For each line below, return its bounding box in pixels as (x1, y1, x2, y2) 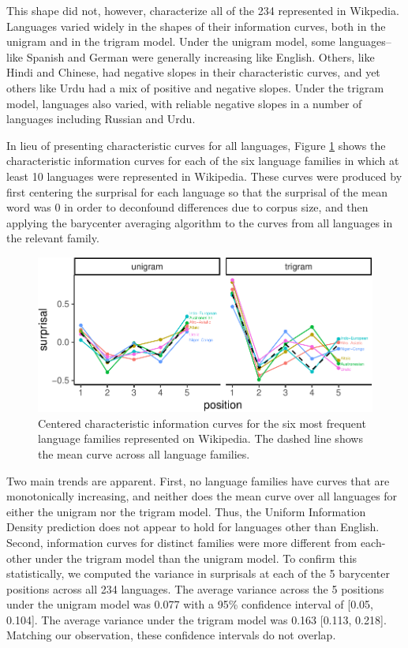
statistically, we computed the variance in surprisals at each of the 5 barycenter (6, 565, 390, 582)
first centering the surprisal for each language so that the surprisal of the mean (6, 183, 387, 200)
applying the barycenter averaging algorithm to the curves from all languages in (6, 214, 393, 230)
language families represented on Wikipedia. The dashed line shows (38, 430, 363, 447)
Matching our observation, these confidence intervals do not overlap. (6, 627, 336, 643)
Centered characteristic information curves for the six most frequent (38, 414, 366, 431)
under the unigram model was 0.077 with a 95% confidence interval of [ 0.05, (6, 596, 373, 612)
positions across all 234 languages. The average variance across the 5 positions (6, 580, 384, 597)
